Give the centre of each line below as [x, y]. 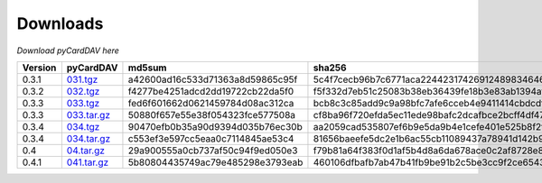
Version [39, 68]
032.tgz [83, 91]
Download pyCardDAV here [68, 50]
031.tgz [82, 79]
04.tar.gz [86, 151]
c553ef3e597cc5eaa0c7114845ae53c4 [211, 138]
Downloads [60, 23]
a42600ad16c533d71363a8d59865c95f [213, 79]
